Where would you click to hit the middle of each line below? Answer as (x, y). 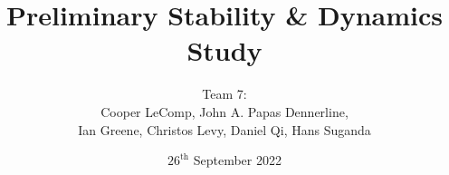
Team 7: (224, 94)
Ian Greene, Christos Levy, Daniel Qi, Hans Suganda (224, 129)
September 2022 (237, 160)
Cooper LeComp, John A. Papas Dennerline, (224, 111)
